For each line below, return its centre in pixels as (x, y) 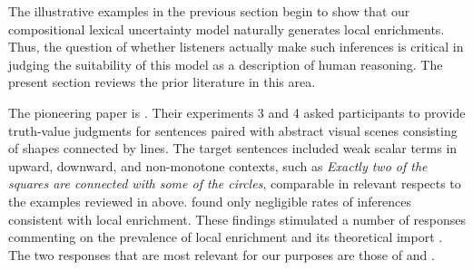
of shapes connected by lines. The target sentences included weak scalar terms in (233, 148)
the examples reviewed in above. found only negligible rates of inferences (210, 201)
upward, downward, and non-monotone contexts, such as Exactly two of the (218, 165)
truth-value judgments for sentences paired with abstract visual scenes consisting (233, 130)
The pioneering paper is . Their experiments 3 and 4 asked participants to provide (237, 112)
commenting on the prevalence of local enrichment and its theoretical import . (226, 237)
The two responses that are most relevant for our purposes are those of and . (222, 254)
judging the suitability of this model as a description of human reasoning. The (226, 64)
